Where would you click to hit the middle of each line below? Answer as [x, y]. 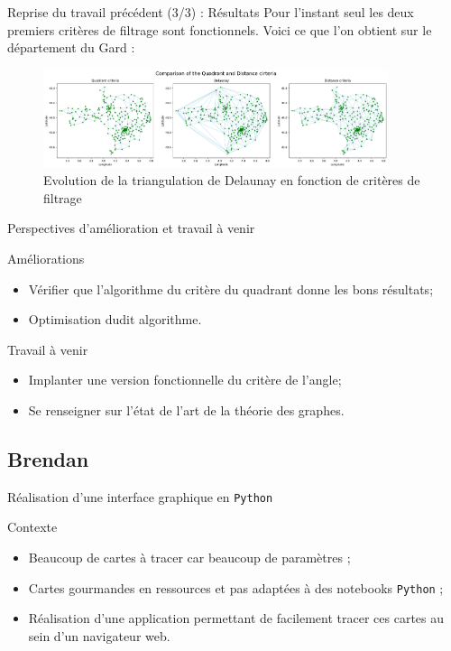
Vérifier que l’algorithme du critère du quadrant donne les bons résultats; [231, 288]
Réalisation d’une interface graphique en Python [140, 496]
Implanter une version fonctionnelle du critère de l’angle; [185, 380]
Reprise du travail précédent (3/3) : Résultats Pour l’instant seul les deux [211, 12]
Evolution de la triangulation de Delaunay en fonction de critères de [232, 180]
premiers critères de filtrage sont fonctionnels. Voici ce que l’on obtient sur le [220, 29]
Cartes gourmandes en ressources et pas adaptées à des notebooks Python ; [236, 587]
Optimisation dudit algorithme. [115, 319]
